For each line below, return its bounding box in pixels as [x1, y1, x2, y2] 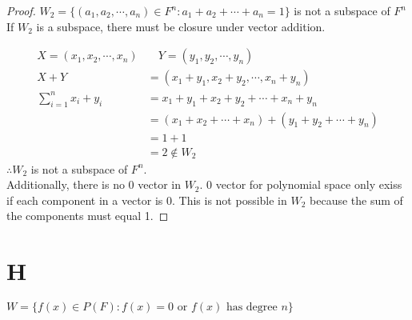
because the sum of [310, 191, 403, 208]
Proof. [6, 2, 36, 18]
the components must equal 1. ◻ [6, 207, 169, 224]
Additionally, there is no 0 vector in [6, 176, 181, 193]
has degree [226, 302, 278, 314]
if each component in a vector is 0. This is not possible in [6, 191, 287, 208]
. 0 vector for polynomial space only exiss [199, 176, 402, 193]
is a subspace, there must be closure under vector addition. [36, 18, 326, 34]
